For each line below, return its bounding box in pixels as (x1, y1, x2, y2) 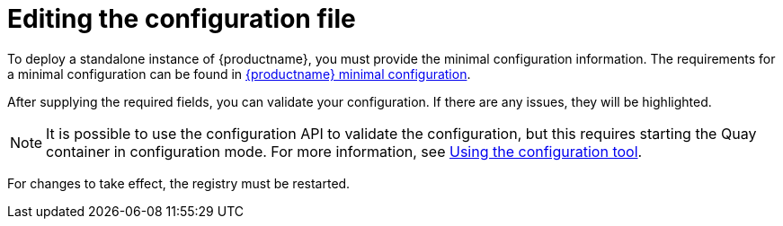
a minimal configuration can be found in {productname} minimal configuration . (7, 65, 471, 82)
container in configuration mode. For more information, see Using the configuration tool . (46, 142, 643, 161)
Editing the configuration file (7, 4, 356, 34)
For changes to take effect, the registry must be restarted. (7, 175, 351, 191)
